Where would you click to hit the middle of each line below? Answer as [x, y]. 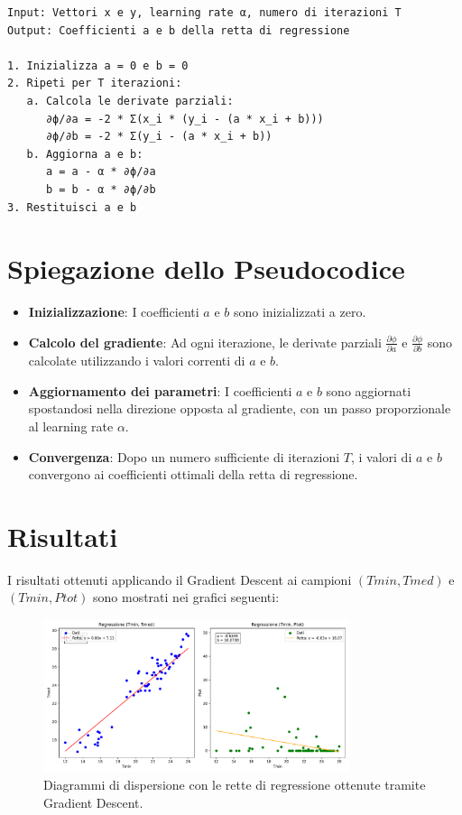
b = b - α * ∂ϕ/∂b [101, 189]
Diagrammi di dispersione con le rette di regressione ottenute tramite [235, 785]
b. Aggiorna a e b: [85, 154]
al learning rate [71, 426]
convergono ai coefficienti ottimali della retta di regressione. [193, 474]
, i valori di [381, 456]
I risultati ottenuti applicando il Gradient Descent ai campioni [180, 579]
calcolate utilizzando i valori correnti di [137, 361]
